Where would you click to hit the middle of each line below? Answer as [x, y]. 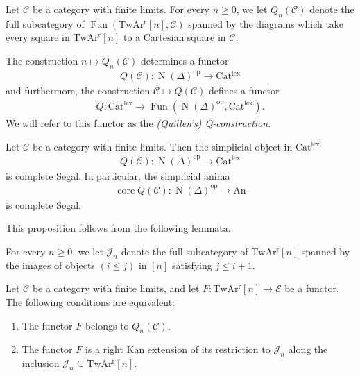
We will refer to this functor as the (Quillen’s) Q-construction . [138, 122]
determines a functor [185, 60]
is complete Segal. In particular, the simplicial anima [118, 175]
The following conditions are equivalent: [90, 301]
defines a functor [244, 91]
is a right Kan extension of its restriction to [178, 349]
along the [308, 349]
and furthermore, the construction [78, 91]
